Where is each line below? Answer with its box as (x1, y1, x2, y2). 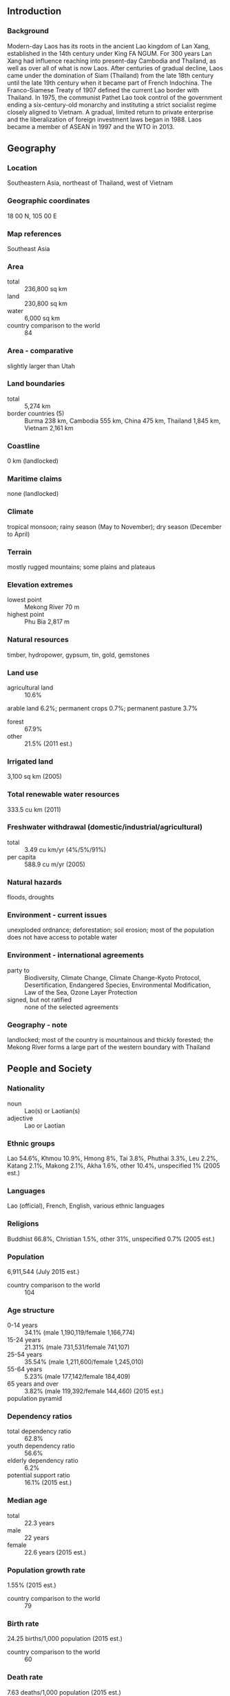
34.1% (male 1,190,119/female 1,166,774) (24, 1328, 136, 1337)
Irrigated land (7, 757, 54, 766)
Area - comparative (7, 346, 74, 356)
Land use (7, 668, 39, 677)
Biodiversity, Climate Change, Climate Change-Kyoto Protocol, (24, 973, 201, 981)
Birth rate (7, 1619, 39, 1628)
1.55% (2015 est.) (7, 1581, 56, 1589)
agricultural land (7, 683, 54, 692)
